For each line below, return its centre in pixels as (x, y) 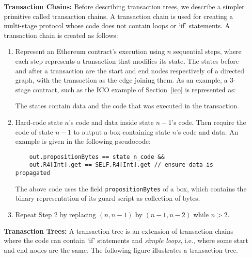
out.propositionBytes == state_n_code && (97, 157)
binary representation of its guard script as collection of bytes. (108, 198)
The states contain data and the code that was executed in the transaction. (127, 106)
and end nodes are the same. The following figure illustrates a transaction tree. (121, 249)
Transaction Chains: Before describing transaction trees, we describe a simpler (124, 6)
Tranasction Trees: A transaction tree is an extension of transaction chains (119, 231)
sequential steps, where (207, 51)
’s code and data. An (207, 131)
